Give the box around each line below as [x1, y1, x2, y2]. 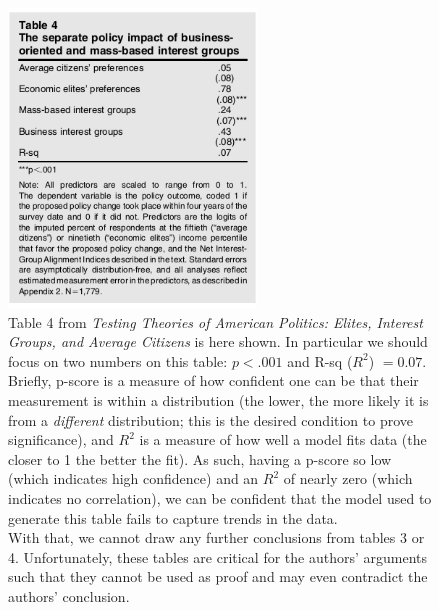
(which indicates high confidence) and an [8, 468, 259, 489]
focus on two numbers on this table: [8, 350, 228, 371]
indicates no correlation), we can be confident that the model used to [8, 487, 432, 508]
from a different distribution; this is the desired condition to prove [8, 409, 414, 430]
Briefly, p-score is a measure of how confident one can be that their [8, 370, 419, 391]
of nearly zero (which [283, 468, 413, 489]
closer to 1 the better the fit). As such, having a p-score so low [8, 448, 392, 469]
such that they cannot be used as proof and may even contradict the [8, 566, 428, 587]
